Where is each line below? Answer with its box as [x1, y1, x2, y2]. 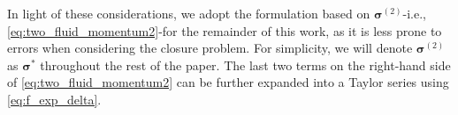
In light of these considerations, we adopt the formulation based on [7, 4, 370, 22]
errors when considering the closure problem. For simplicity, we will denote [7, 39, 413, 57]
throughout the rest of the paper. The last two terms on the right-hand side [40, 55, 451, 74]
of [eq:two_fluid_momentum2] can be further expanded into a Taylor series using [7, 73, 449, 91]
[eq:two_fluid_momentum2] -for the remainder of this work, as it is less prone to [7, 21, 442, 40]
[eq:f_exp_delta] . [7, 90, 102, 108]
